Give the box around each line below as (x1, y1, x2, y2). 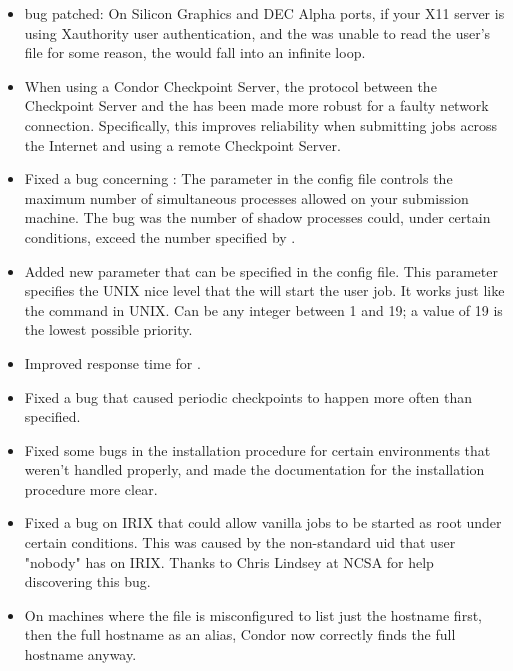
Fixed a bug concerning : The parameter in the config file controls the (24, 168, 453, 189)
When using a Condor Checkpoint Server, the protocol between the (24, 75, 437, 96)
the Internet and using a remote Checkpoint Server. (24, 134, 341, 155)
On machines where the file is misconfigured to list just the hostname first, (24, 604, 482, 625)
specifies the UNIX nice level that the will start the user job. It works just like (24, 280, 505, 301)
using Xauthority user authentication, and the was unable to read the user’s (24, 22, 491, 43)
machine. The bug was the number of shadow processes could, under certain (24, 207, 491, 228)
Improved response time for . (24, 352, 201, 373)
